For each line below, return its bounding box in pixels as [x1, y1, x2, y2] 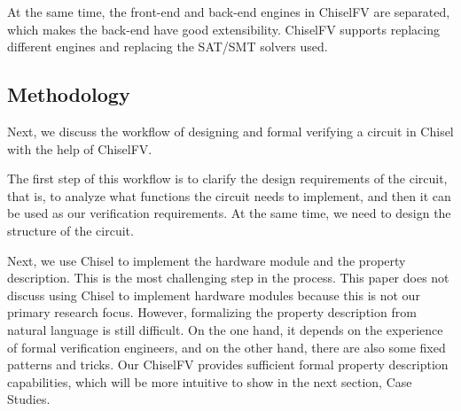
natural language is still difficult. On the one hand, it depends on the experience [7, 320, 443, 338]
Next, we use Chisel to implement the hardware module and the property [7, 251, 406, 269]
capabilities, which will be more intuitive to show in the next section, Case [7, 372, 412, 391]
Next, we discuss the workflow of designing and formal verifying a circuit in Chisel [7, 121, 454, 140]
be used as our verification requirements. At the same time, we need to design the [7, 204, 451, 222]
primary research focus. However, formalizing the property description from [7, 303, 417, 322]
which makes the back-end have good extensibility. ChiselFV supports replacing [7, 19, 440, 38]
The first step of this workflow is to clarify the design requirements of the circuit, [7, 169, 448, 188]
